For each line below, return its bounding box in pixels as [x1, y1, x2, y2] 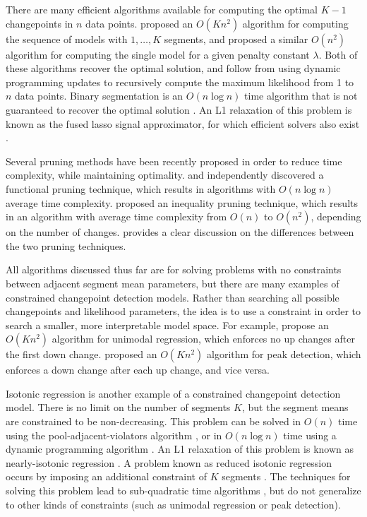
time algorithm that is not [244, 88, 358, 103]
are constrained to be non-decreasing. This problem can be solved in [6, 414, 301, 429]
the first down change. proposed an [6, 347, 157, 362]
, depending [311, 209, 361, 224]
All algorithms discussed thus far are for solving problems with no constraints [6, 262, 342, 277]
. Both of [318, 47, 358, 61]
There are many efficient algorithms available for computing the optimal [6, 2, 318, 16]
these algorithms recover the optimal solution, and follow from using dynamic [6, 61, 341, 76]
